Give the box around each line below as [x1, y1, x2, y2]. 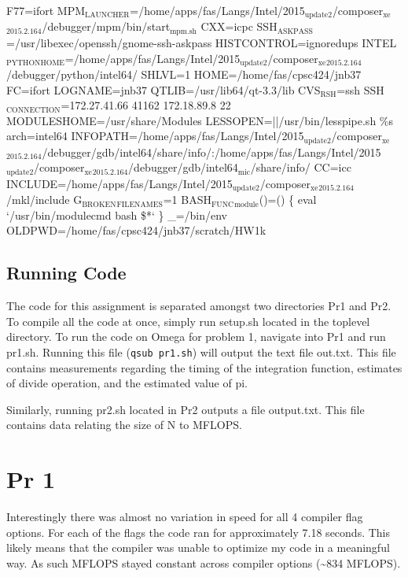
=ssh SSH [336, 81, 384, 98]
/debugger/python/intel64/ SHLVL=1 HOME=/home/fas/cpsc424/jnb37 [6, 65, 362, 82]
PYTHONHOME [6, 58, 65, 67]
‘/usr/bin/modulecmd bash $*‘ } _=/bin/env [6, 206, 228, 223]
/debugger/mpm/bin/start [42, 18, 171, 35]
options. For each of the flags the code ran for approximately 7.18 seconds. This [6, 523, 391, 540]
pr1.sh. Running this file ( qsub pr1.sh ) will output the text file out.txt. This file [6, 344, 396, 361]
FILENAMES [116, 200, 163, 209]
